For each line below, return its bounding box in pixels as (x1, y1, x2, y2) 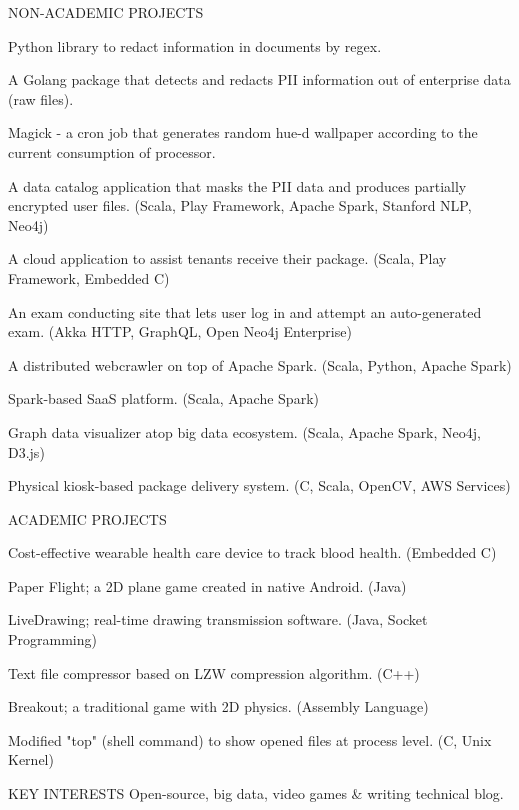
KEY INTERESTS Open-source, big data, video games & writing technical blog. (8, 783, 504, 804)
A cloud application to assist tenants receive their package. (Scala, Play (8, 248, 447, 269)
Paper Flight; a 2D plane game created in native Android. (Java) (8, 575, 407, 596)
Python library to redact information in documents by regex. (8, 35, 382, 56)
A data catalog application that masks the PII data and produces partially (8, 175, 467, 196)
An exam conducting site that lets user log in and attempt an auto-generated (8, 301, 482, 322)
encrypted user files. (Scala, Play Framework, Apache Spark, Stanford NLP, (8, 195, 472, 216)
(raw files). (8, 88, 74, 109)
